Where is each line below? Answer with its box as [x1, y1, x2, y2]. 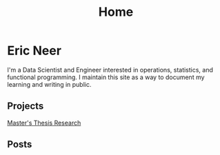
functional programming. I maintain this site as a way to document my [7, 73, 205, 81]
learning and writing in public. [7, 80, 92, 88]
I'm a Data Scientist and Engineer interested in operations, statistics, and [7, 65, 214, 74]
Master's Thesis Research [7, 118, 81, 127]
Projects [7, 101, 44, 112]
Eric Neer [7, 43, 62, 59]
